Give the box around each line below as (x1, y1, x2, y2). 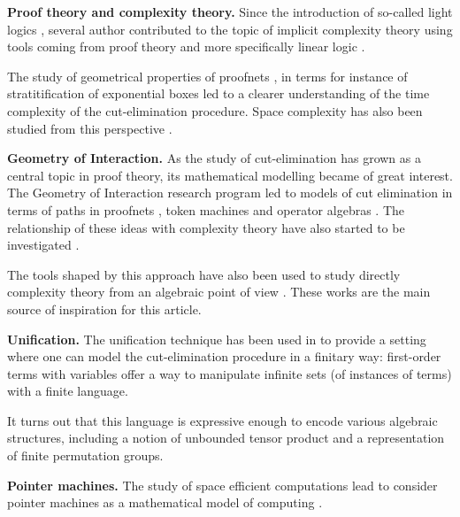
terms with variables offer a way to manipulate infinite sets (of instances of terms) (7, 364, 452, 382)
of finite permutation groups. (7, 446, 164, 465)
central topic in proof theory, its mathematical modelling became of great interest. (7, 166, 453, 184)
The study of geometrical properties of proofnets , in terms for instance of (7, 66, 408, 85)
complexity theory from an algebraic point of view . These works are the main (7, 282, 431, 301)
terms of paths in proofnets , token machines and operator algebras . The (7, 200, 404, 219)
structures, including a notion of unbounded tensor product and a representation (7, 428, 445, 447)
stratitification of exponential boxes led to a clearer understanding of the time (7, 84, 430, 103)
